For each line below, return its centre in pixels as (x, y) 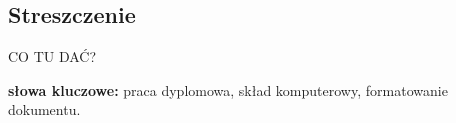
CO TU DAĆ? (52, 56)
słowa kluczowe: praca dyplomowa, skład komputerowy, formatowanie (228, 89)
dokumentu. (44, 109)
